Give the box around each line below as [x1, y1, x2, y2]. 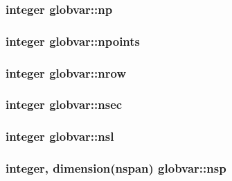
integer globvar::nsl [6, 128, 114, 145]
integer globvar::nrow [6, 64, 126, 81]
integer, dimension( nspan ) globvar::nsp [6, 160, 226, 177]
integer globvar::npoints [6, 32, 141, 49]
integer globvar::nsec [6, 96, 123, 113]
